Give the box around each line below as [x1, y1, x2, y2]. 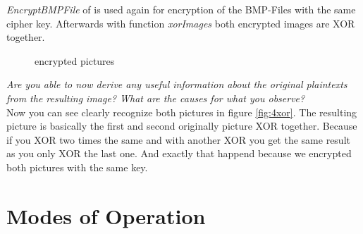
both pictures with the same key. [6, 159, 148, 174]
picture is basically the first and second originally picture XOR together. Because [6, 118, 357, 133]
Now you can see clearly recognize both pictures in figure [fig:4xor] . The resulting [6, 104, 357, 119]
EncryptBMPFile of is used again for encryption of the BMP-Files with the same [6, 2, 356, 16]
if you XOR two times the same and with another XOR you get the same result [6, 132, 350, 147]
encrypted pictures [35, 53, 115, 68]
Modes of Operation [6, 201, 206, 230]
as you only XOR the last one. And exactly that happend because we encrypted [6, 146, 352, 161]
